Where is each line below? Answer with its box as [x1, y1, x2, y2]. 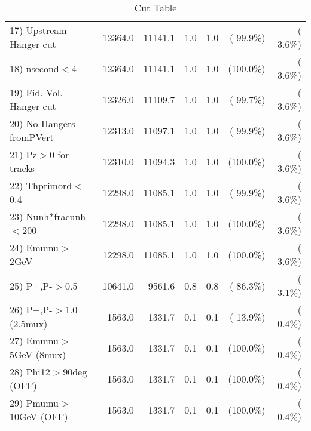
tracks [10, 161, 35, 175]
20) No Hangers [10, 116, 75, 130]
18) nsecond [10, 61, 59, 75]
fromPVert [10, 130, 54, 144]
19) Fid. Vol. [10, 85, 63, 99]
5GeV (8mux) [10, 347, 66, 361]
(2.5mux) [10, 316, 48, 330]
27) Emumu [10, 334, 59, 347]
